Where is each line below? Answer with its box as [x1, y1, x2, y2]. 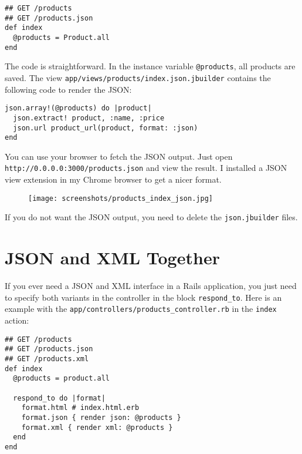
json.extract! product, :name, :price [13, 113, 165, 122]
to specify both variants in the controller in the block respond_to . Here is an [5, 291, 282, 303]
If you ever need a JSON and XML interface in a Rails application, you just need [5, 280, 297, 292]
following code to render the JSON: [5, 83, 132, 95]
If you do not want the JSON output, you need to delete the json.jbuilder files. [5, 211, 298, 223]
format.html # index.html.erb [21, 403, 140, 412]
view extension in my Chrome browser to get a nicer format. [5, 173, 222, 186]
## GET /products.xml [5, 354, 89, 363]
